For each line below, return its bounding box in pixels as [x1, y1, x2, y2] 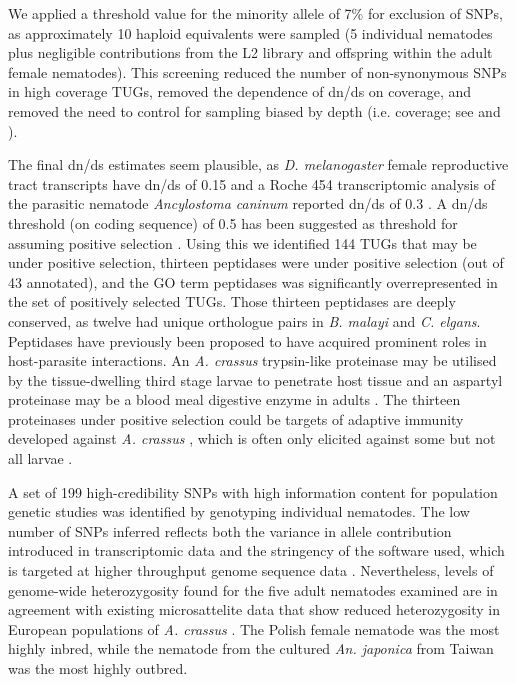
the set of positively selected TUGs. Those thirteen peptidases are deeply [8, 291, 456, 312]
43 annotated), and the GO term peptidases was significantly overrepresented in [8, 271, 498, 292]
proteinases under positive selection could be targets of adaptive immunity [8, 408, 464, 429]
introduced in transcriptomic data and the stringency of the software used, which [8, 540, 505, 561]
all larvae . [8, 448, 73, 469]
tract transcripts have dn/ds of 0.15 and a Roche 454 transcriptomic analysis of [8, 173, 495, 194]
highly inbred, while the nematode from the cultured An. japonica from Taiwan [8, 638, 494, 659]
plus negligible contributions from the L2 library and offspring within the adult [8, 42, 493, 63]
